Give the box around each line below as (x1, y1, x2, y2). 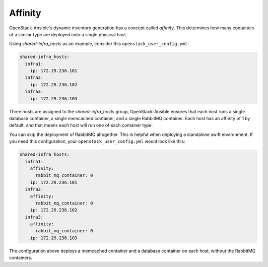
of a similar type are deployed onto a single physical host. (9, 31, 128, 37)
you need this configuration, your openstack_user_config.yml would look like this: (9, 138, 186, 144)
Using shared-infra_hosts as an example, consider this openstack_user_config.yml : (9, 41, 189, 47)
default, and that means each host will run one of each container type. (9, 122, 153, 129)
